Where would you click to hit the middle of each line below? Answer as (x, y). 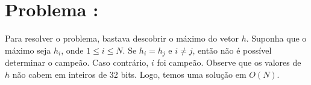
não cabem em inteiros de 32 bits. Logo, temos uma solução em (129, 74)
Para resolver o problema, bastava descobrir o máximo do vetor (122, 38)
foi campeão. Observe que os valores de (229, 62)
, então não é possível (232, 50)
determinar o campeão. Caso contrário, (77, 62)
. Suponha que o (276, 38)
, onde (72, 50)
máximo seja (28, 50)
